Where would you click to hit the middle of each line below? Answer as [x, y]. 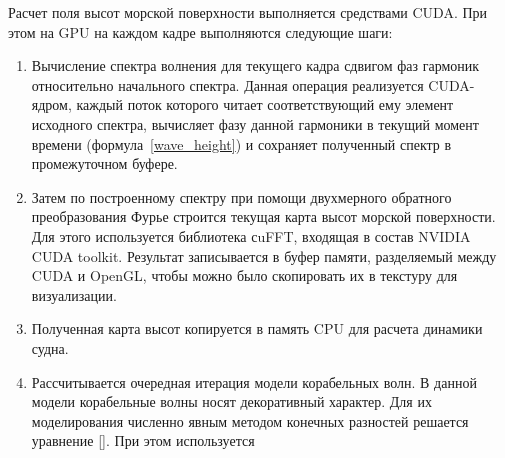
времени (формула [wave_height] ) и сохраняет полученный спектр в [241, 143]
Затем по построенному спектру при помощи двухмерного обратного [241, 196]
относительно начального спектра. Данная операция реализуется [227, 84]
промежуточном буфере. [104, 163]
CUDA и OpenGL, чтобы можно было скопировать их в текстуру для [244, 275]
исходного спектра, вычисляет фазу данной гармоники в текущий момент [255, 123]
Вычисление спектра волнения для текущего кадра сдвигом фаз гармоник [255, 65]
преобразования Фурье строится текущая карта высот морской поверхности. [263, 216]
